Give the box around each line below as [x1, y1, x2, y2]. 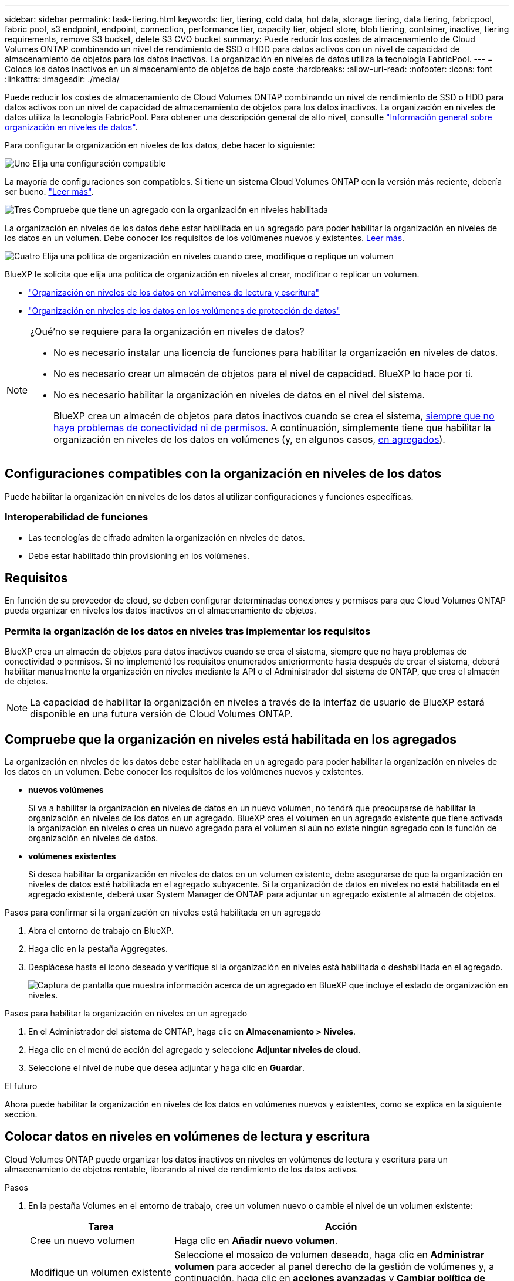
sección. [5, 1109, 38, 1120]
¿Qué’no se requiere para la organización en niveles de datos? [30, 326, 305, 337]
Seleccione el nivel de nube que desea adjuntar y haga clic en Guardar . [28, 1063, 305, 1073]
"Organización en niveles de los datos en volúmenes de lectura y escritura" [28, 287, 320, 297]
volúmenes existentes [28, 851, 116, 862]
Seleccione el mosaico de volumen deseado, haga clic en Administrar [174, 1248, 485, 1260]
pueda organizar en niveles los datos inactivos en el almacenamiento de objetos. [5, 605, 316, 616]
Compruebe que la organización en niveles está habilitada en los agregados [5, 731, 457, 747]
